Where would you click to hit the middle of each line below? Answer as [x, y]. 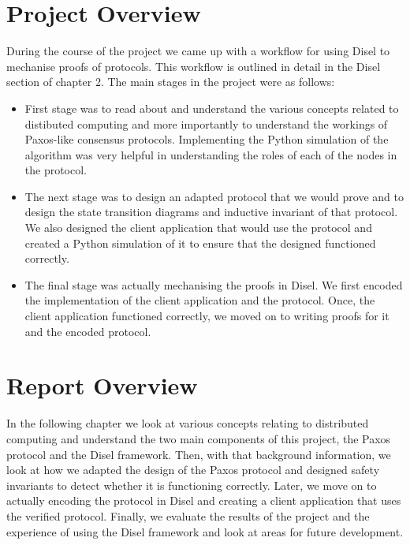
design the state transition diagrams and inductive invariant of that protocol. [211, 212]
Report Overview [102, 385]
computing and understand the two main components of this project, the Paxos [199, 438]
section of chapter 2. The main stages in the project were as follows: [171, 82]
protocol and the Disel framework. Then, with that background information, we [199, 454]
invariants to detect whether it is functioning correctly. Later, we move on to [192, 485]
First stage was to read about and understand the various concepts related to [212, 108]
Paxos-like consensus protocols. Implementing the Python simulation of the [207, 139]
